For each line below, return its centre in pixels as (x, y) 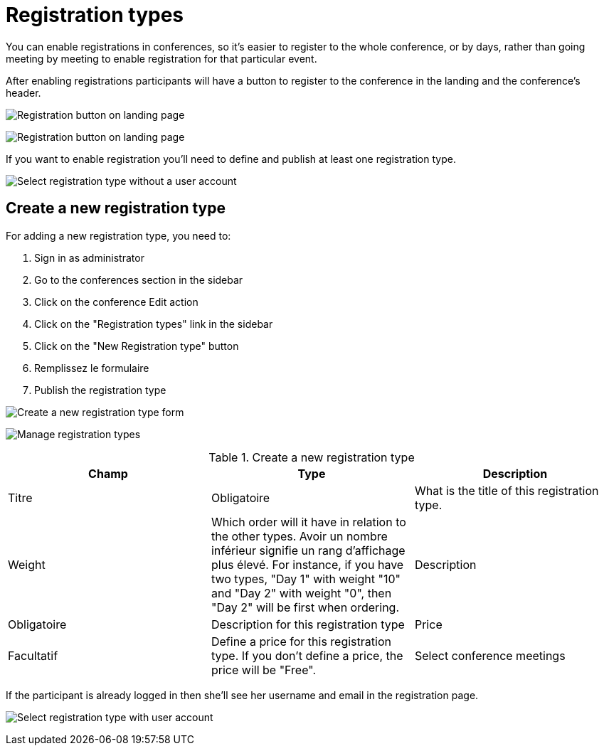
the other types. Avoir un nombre (299, 536)
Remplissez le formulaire (92, 368)
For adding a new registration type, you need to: (118, 235)
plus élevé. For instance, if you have (307, 564)
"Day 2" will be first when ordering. (305, 607)
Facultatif (33, 655)
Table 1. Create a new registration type (312, 457)
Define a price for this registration (301, 641)
